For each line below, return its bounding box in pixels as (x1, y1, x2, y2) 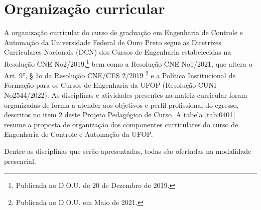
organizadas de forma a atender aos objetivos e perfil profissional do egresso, (4, 99, 239, 110)
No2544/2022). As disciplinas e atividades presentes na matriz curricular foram (4, 90, 247, 100)
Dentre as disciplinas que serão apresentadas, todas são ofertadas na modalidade (4, 145, 251, 156)
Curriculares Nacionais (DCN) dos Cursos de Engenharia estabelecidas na (4, 47, 231, 57)
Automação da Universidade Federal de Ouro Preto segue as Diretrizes (4, 37, 221, 47)
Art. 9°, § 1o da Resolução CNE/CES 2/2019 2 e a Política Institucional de (4, 69, 236, 80)
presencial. (4, 155, 36, 166)
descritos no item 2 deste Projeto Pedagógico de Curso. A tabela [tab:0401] (4, 109, 235, 120)
